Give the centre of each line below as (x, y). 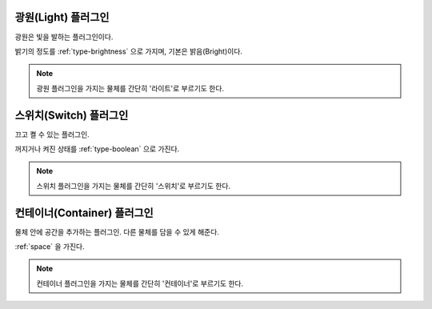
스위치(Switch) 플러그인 (72, 115)
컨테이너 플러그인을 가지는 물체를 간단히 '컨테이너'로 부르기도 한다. (140, 283)
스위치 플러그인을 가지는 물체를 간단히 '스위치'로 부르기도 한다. (134, 186)
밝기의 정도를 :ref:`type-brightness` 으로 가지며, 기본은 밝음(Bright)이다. (129, 51)
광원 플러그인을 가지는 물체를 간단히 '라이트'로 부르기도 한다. (130, 88)
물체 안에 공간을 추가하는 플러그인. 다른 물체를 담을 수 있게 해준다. (117, 231)
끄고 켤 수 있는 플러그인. (52, 134)
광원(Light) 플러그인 (62, 17)
